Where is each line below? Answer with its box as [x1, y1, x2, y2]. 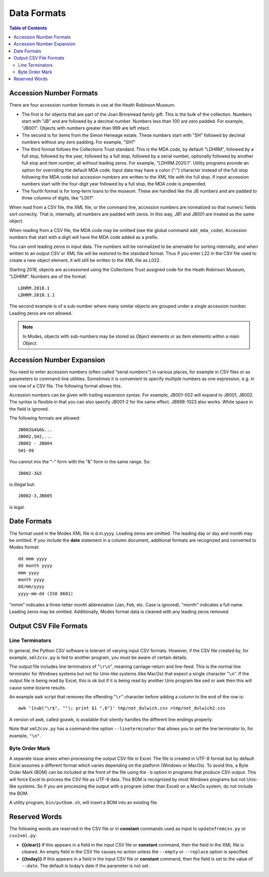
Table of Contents [9, 25, 47, 31]
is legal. [9, 504, 25, 510]
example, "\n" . [9, 732, 41, 738]
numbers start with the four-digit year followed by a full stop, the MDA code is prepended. [21, 181, 207, 187]
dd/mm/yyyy [18, 584, 45, 590]
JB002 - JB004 [18, 440, 52, 446]
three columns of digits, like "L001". [21, 195, 95, 201]
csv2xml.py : [9, 833, 37, 839]
